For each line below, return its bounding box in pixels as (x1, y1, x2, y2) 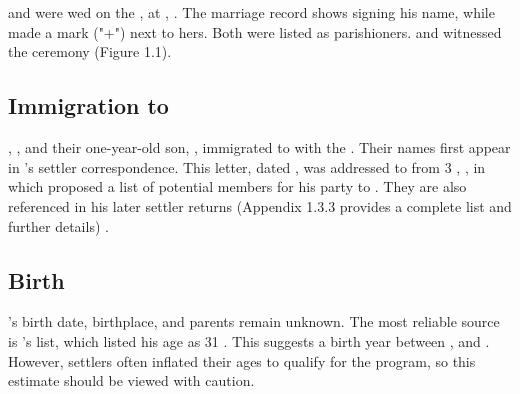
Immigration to (8, 90, 169, 121)
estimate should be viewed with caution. (8, 370, 255, 391)
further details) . (8, 215, 109, 236)
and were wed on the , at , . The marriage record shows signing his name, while (8, 2, 495, 23)
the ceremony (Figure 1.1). (8, 41, 172, 62)
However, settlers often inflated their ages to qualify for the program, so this (8, 350, 476, 371)
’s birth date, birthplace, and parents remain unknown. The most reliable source (8, 311, 500, 332)
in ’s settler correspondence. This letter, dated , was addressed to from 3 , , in (8, 156, 486, 177)
